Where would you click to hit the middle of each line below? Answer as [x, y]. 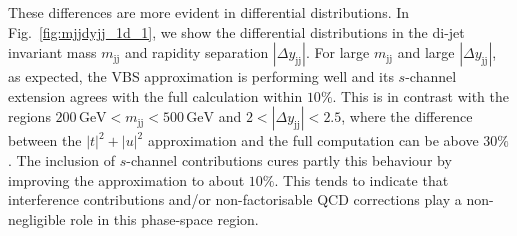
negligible [37, 218]
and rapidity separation [196, 52]
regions [29, 116]
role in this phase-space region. [164, 218]
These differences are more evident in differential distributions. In [209, 12]
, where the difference [407, 116]
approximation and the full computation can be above [313, 140]
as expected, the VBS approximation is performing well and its [201, 76]
